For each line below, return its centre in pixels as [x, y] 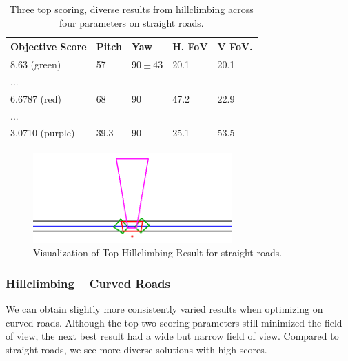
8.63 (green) [36, 64]
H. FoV [190, 47]
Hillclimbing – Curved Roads [88, 283]
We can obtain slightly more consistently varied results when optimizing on [164, 309]
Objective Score [49, 47]
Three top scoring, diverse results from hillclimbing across [131, 9]
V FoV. [235, 47]
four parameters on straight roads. [131, 22]
